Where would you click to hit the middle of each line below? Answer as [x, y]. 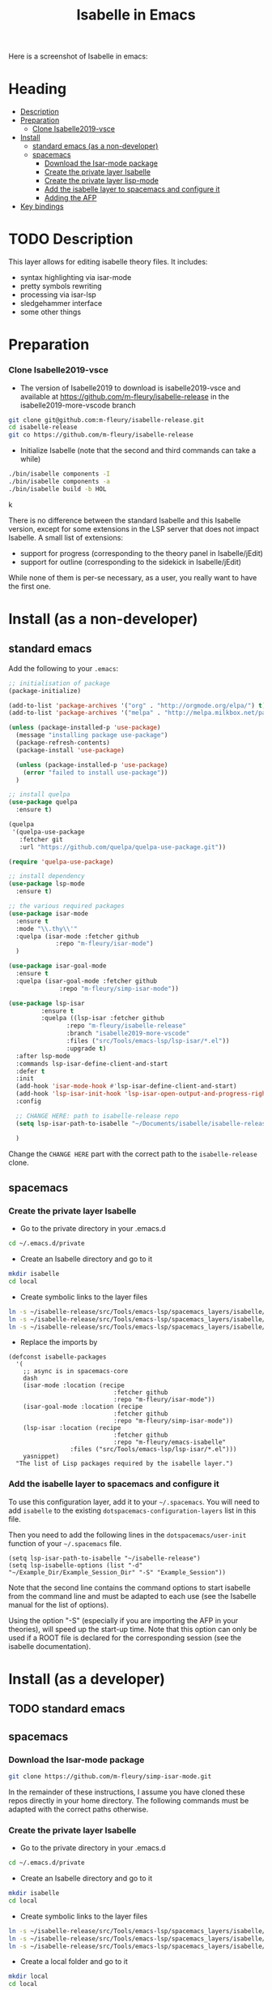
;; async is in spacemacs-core [76, 1372]
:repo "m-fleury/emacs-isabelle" [170, 1442]
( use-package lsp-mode [47, 884]
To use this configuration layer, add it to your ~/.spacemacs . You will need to [134, 1501]
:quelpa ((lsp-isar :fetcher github [102, 1019]
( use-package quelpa [43, 802]
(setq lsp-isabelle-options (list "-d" [76, 1565]
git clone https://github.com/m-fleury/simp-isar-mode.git [110, 1777]
